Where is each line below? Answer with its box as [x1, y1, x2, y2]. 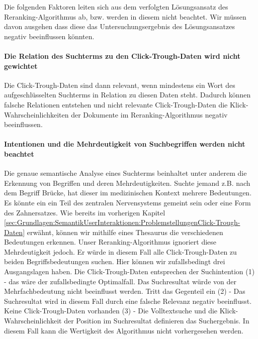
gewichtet [4, 60, 38, 71]
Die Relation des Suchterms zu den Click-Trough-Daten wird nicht [4, 50, 241, 61]
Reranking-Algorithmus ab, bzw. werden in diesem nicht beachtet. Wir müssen [4, 11, 246, 22]
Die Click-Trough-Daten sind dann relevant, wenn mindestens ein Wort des [4, 79, 235, 90]
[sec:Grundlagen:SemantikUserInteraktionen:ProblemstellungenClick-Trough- [4, 217, 240, 228]
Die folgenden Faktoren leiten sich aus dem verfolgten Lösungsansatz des [4, 2, 228, 12]
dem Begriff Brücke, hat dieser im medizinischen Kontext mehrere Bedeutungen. [4, 187, 252, 198]
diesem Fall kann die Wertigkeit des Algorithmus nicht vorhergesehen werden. [4, 325, 243, 335]
